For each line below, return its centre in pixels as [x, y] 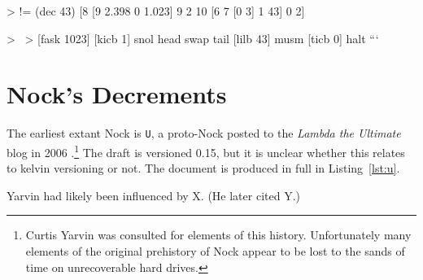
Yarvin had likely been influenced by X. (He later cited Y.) [153, 195]
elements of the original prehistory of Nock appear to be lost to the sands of [215, 251]
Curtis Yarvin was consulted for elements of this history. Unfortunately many [218, 235]
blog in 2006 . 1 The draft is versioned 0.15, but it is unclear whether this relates [206, 151]
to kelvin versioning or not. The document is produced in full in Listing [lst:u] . [203, 168]
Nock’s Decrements [117, 94]
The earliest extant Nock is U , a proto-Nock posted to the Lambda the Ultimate [204, 133]
